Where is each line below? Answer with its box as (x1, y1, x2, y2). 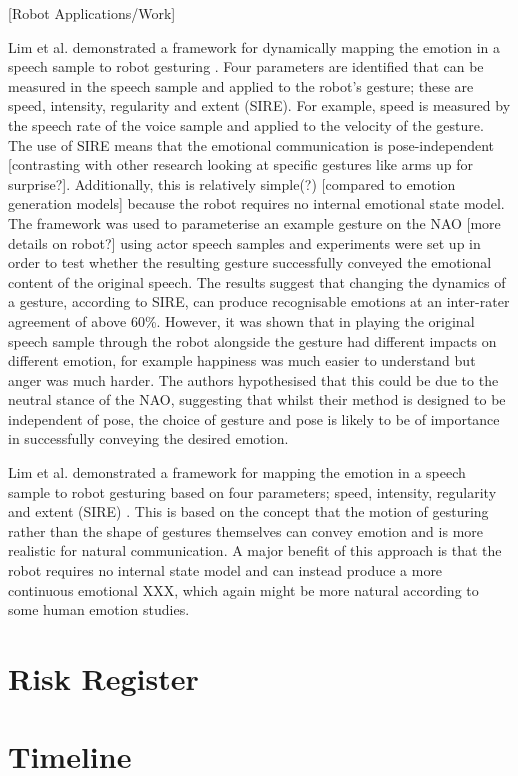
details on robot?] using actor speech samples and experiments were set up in (8, 232, 481, 253)
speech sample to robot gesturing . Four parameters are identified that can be (8, 56, 484, 77)
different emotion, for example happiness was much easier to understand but (8, 350, 476, 371)
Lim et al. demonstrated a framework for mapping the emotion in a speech (8, 462, 466, 483)
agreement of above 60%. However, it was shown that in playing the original (8, 310, 475, 331)
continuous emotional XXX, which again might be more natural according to (8, 579, 479, 600)
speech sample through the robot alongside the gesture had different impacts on (8, 330, 497, 351)
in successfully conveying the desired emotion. (8, 428, 289, 449)
